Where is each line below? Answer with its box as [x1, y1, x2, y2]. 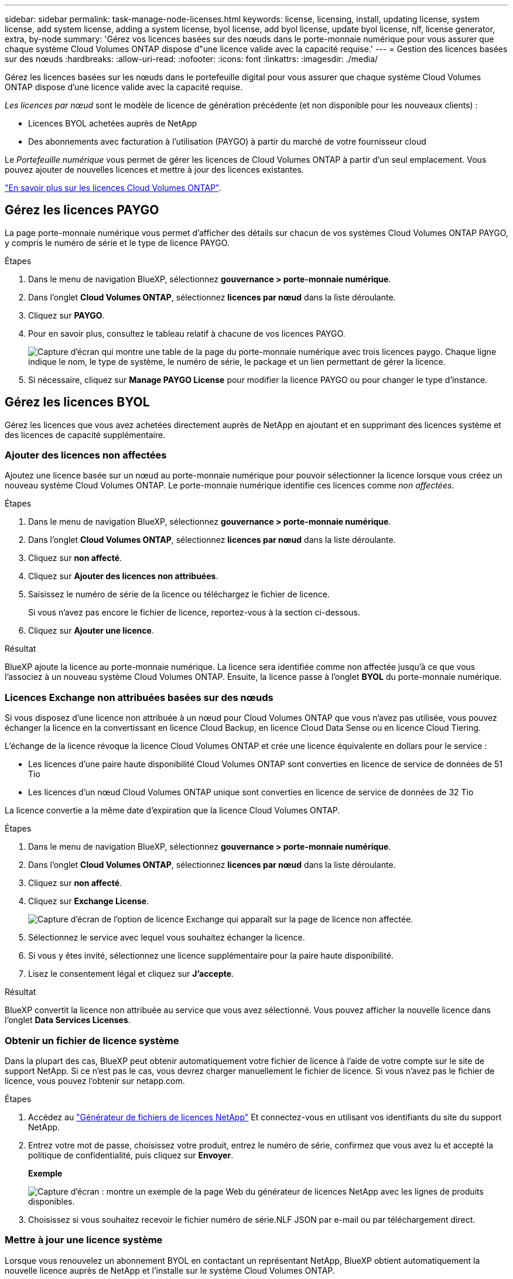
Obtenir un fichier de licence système [5, 1034, 179, 1047]
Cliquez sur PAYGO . [28, 310, 105, 320]
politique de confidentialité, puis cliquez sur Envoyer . [28, 1150, 234, 1160]
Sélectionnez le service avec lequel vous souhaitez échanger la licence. [28, 932, 305, 943]
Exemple [28, 1168, 63, 1178]
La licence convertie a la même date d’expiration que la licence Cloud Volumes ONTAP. [5, 805, 340, 816]
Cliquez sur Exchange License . [28, 896, 149, 907]
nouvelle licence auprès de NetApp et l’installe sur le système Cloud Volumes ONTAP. [5, 1265, 335, 1275]
